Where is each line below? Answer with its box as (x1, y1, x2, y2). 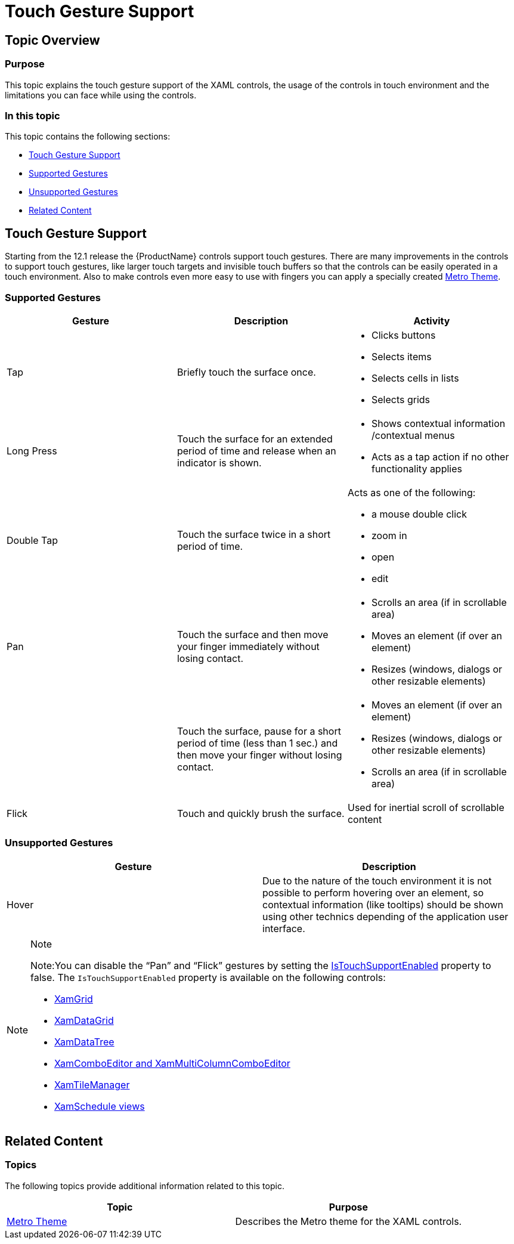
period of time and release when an (177, 444, 336, 457)
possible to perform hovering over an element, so (262, 886, 484, 899)
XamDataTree (54, 1035, 114, 1048)
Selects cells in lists (371, 372, 459, 384)
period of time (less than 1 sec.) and (177, 737, 338, 749)
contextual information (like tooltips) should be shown (262, 898, 504, 911)
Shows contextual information (371, 417, 506, 429)
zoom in (371, 529, 407, 541)
